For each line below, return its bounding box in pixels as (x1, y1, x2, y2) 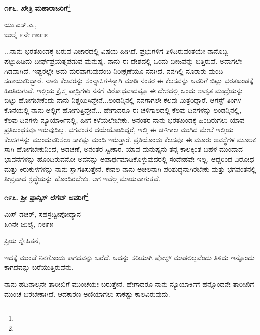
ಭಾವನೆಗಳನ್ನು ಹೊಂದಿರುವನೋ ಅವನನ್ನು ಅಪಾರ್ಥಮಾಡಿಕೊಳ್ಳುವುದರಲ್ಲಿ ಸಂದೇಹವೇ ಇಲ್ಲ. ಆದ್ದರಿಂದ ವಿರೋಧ (4, 153, 254, 164)
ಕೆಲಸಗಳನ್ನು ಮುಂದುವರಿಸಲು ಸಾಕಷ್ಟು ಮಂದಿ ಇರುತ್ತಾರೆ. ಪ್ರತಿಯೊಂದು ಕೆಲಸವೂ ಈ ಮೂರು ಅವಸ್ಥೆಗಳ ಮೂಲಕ (4, 134, 256, 144)
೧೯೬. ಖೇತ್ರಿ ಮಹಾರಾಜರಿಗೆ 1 (4, 1, 71, 13)
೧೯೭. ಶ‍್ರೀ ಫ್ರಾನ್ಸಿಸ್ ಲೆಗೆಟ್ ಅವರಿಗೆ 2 (4, 190, 89, 202)
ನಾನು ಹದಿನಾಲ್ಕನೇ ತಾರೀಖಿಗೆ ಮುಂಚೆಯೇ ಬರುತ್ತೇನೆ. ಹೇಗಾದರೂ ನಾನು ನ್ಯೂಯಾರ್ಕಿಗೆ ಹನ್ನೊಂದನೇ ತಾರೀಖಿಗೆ (4, 278, 254, 289)
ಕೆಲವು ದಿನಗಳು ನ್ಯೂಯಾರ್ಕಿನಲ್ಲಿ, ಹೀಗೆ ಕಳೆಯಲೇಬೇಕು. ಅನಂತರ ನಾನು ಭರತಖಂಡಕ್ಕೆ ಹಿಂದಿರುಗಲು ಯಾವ (4, 114, 245, 125)
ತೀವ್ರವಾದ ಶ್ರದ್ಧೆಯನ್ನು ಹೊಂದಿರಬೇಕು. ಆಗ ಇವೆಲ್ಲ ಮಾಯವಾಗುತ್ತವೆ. (4, 173, 161, 184)
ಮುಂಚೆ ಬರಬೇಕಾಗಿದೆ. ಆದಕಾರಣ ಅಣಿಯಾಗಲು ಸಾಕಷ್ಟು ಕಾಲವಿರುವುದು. (4, 288, 170, 299)
